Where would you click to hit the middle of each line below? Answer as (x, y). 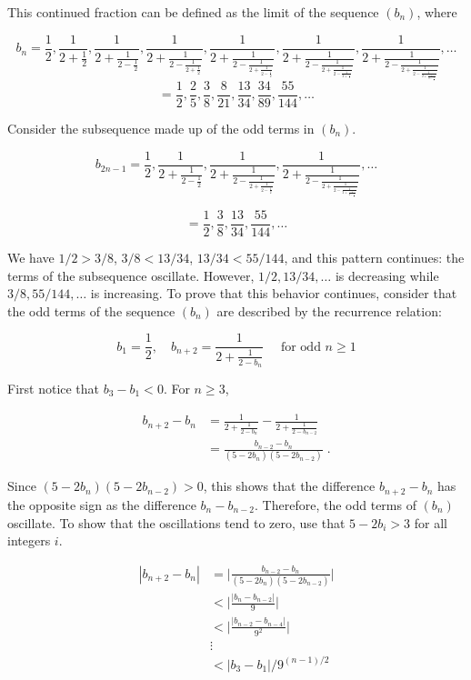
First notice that (54, 388)
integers (29, 540)
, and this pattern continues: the (374, 257)
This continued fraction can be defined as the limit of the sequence (193, 12)
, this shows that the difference (289, 486)
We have (31, 257)
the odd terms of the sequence (91, 310)
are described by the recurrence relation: (329, 310)
